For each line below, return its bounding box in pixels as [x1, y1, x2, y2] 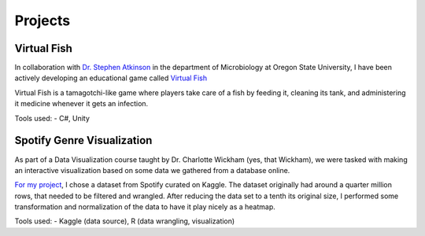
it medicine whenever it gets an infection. [14, 99, 149, 109]
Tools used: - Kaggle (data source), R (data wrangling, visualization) [14, 216, 235, 226]
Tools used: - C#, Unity [14, 113, 91, 123]
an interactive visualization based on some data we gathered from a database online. [14, 165, 290, 175]
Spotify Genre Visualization [14, 134, 153, 147]
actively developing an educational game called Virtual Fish [14, 73, 208, 83]
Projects [14, 12, 71, 29]
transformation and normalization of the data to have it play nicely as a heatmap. [14, 202, 275, 212]
